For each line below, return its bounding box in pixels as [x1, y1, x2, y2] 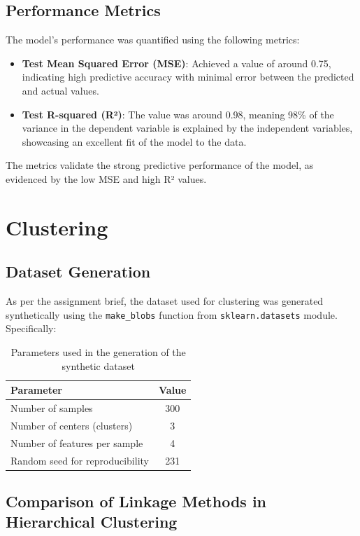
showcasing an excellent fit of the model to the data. [22, 134, 247, 149]
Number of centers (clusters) [10, 418, 133, 432]
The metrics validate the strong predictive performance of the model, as [6, 158, 314, 172]
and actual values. [22, 83, 99, 97]
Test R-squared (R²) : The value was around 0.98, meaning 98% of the [22, 106, 334, 121]
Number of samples [10, 401, 93, 415]
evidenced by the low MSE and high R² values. [6, 171, 207, 186]
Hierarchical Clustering [6, 511, 178, 532]
